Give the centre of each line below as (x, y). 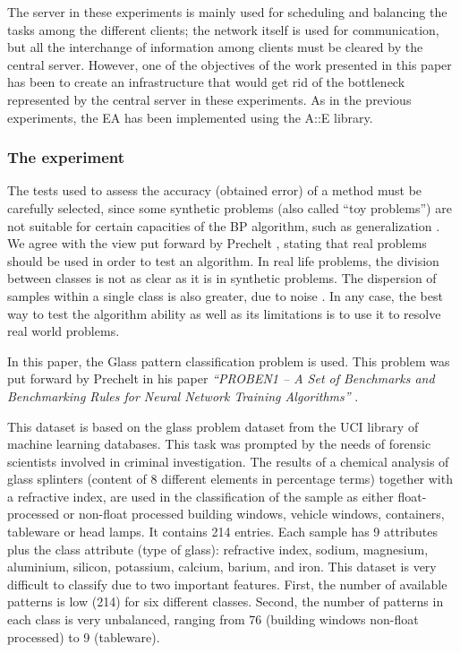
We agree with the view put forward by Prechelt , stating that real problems (217, 243)
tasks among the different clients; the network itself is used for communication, (223, 29)
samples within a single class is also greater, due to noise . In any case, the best (225, 295)
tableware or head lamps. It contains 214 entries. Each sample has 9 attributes (223, 532)
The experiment (66, 157)
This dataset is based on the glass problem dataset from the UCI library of (213, 426)
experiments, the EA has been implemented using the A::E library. (190, 117)
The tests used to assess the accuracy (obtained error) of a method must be (215, 190)
